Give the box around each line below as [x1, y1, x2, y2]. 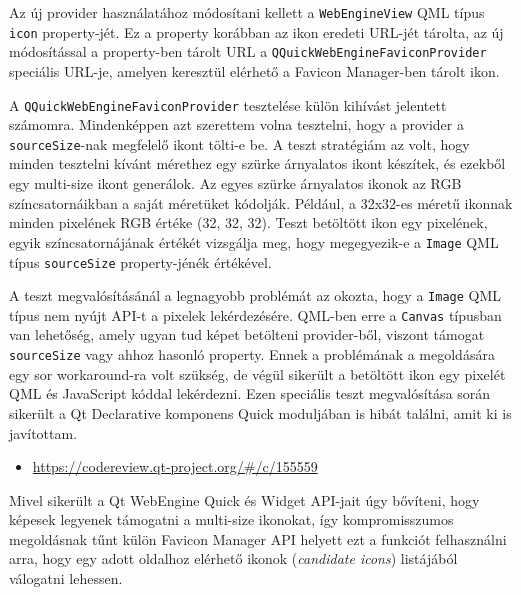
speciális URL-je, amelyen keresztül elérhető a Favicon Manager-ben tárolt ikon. [9, 60, 500, 81]
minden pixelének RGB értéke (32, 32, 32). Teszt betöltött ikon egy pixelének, [9, 212, 488, 233]
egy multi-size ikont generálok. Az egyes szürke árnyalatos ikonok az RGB [9, 173, 462, 194]
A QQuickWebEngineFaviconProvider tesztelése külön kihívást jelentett [9, 94, 447, 115]
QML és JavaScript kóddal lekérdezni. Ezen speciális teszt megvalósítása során [9, 383, 491, 404]
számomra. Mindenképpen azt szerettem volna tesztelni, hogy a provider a [9, 114, 464, 135]
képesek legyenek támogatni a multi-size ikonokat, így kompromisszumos [9, 509, 454, 530]
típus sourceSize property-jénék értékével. [9, 251, 272, 272]
